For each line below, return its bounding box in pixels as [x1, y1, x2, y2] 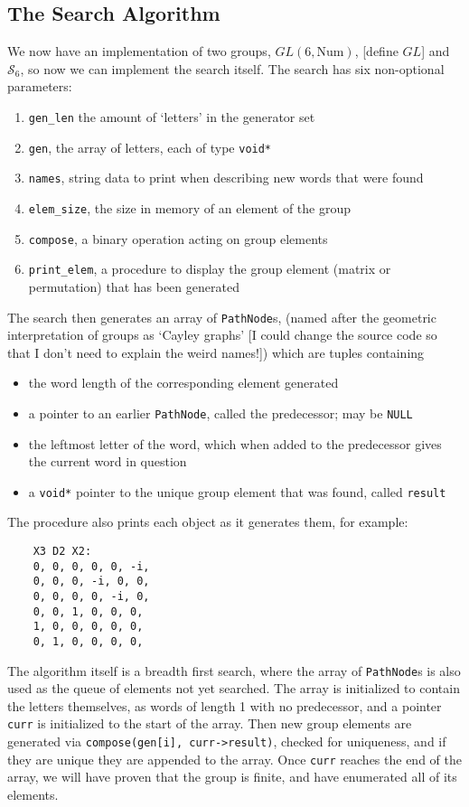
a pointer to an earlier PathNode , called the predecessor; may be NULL [28, 403, 413, 422]
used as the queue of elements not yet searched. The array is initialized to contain [7, 679, 460, 698]
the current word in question [28, 452, 187, 471]
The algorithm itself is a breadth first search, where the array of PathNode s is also [7, 661, 461, 680]
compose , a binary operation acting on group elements [28, 229, 328, 248]
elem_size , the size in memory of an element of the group [28, 198, 352, 217]
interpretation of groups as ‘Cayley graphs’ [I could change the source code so [7, 325, 437, 344]
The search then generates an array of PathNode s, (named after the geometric [7, 307, 436, 326]
